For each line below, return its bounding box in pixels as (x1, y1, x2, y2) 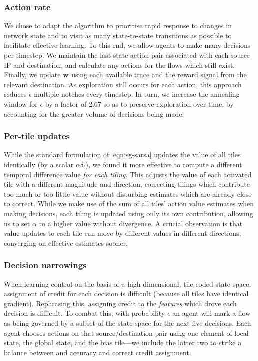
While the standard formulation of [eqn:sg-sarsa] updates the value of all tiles (4, 149, 241, 160)
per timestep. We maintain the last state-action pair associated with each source (4, 50, 250, 60)
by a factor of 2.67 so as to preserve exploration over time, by (45, 98, 234, 109)
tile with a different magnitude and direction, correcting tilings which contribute (4, 179, 250, 189)
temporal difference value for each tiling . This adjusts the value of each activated (4, 169, 252, 179)
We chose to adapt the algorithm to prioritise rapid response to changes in (4, 20, 232, 31)
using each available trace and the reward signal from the (71, 69, 247, 80)
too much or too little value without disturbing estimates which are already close (4, 188, 252, 199)
